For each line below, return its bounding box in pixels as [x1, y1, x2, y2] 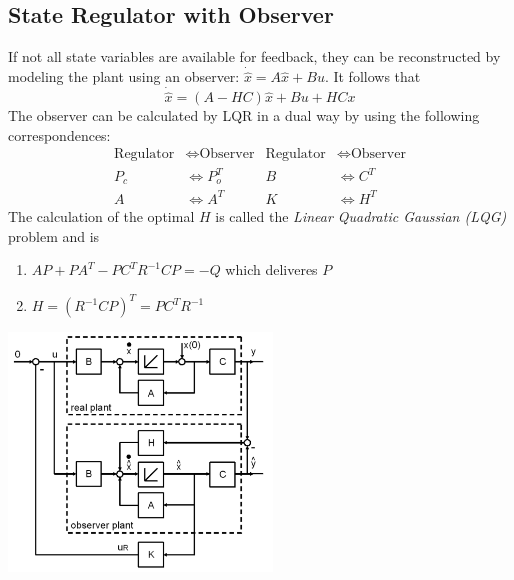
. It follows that [324, 66, 421, 87]
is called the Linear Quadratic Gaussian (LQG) [215, 206, 507, 226]
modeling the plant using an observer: [8, 66, 240, 87]
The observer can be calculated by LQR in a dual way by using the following [8, 105, 480, 126]
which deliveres [225, 259, 318, 280]
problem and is [8, 225, 100, 246]
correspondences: [8, 124, 111, 145]
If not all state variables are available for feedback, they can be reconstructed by [8, 46, 501, 67]
